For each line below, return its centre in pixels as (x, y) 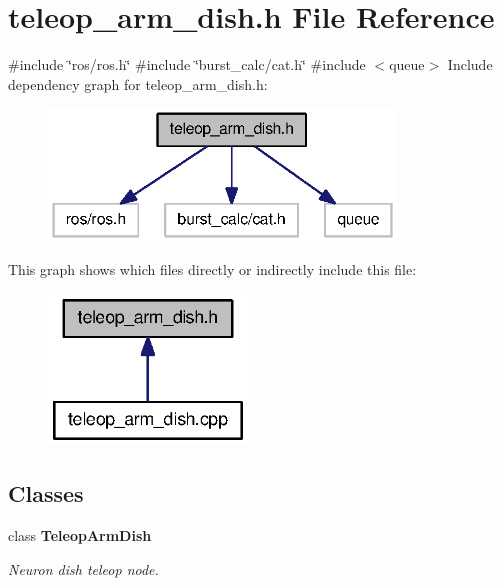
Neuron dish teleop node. (83, 568)
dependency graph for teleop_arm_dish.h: (138, 83)
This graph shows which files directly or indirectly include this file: (212, 269)
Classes (46, 493)
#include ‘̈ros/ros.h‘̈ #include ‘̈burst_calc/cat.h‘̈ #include (187, 64)
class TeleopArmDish (80, 535)
